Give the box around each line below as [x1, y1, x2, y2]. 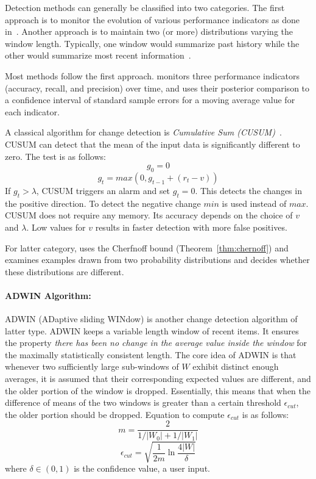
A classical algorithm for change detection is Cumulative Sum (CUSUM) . [5, 126, 282, 139]
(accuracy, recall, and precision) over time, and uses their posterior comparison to [5, 81, 310, 94]
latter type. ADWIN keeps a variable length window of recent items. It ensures [5, 324, 299, 337]
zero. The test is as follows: [5, 149, 106, 162]
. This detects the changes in [195, 184, 302, 196]
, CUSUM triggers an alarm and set [36, 184, 170, 196]
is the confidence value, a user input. [74, 462, 210, 475]
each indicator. [5, 105, 60, 118]
